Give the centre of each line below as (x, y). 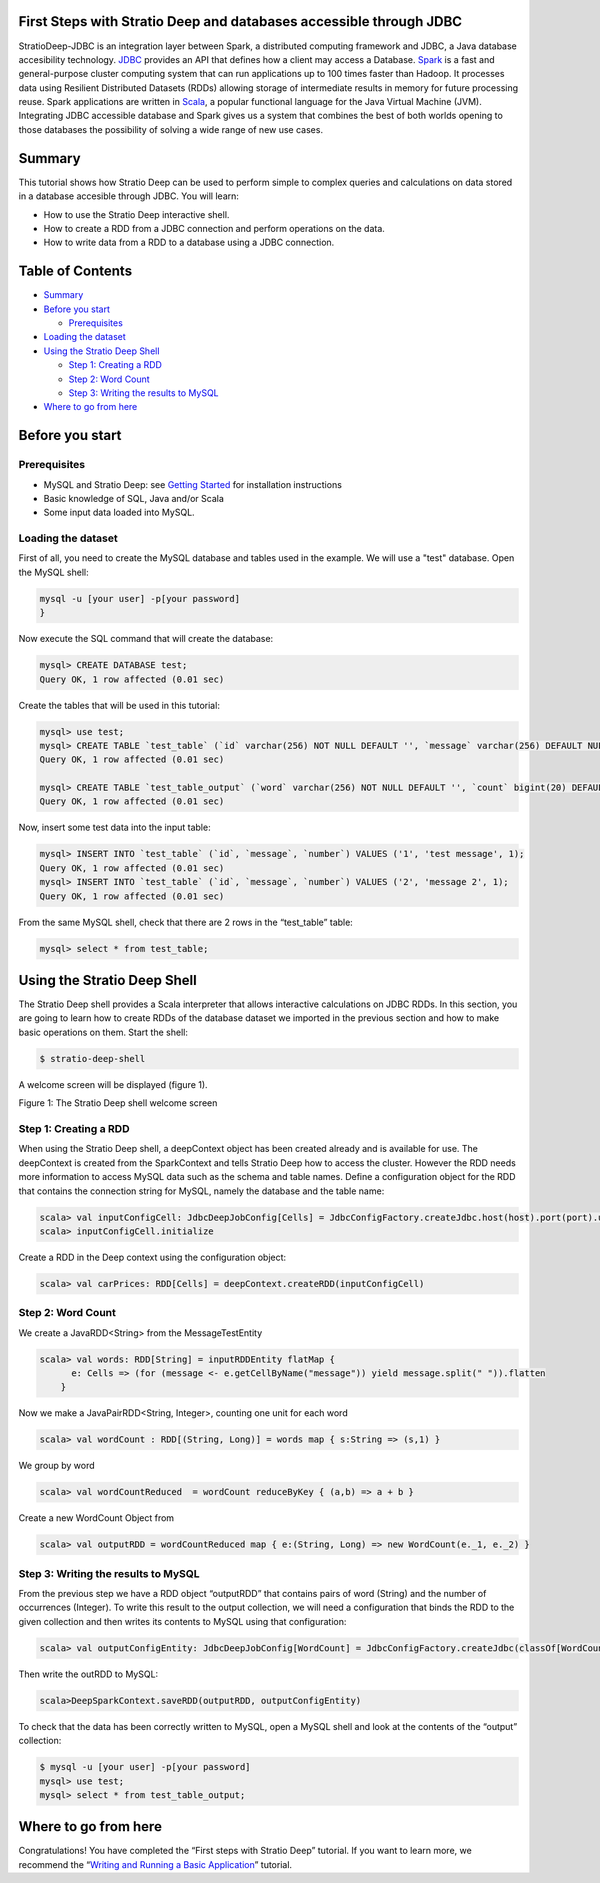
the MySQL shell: (53, 572)
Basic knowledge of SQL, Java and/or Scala (134, 498)
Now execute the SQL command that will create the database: (146, 639)
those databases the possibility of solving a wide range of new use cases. (171, 129)
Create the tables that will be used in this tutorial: (119, 705)
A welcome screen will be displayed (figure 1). (113, 1084)
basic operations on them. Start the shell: (103, 1032)
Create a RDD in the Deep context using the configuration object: (152, 1257)
